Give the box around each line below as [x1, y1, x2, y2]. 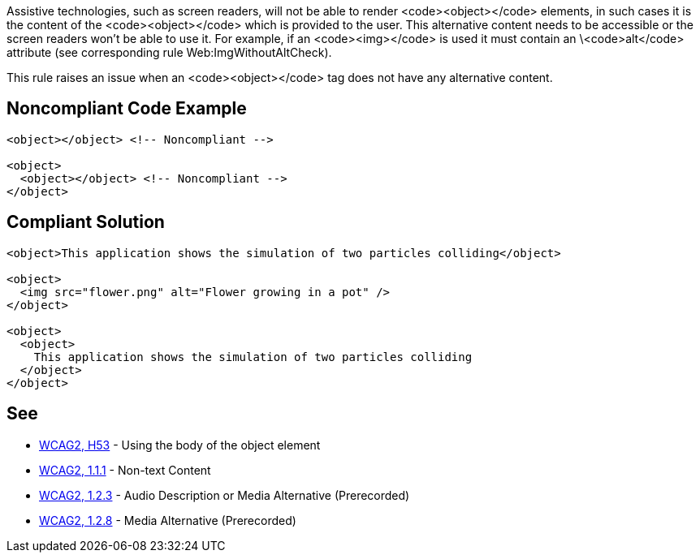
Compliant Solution [6, 212, 165, 233]
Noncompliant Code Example [6, 98, 247, 119]
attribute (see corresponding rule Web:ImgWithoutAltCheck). [6, 45, 332, 59]
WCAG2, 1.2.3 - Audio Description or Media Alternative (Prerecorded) [39, 488, 410, 502]
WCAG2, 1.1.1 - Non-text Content [39, 462, 211, 477]
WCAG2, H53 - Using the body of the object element [39, 437, 321, 452]
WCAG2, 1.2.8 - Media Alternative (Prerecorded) [39, 513, 296, 527]
